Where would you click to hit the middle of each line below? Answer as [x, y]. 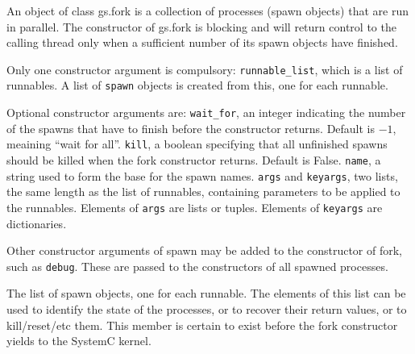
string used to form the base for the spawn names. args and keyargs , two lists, [202, 175]
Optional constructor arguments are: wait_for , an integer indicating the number [206, 112]
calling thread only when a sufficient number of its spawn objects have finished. [202, 42]
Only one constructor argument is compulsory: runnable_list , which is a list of [205, 69]
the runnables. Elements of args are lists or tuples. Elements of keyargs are [195, 207]
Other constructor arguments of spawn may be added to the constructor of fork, [204, 250]
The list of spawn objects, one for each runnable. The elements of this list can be [206, 293]
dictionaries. [37, 223]
